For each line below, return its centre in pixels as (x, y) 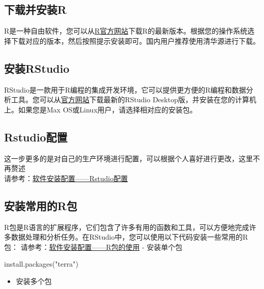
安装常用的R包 (41, 205)
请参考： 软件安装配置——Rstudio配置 (66, 178)
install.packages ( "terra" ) (41, 264)
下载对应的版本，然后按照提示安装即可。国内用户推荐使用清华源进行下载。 (135, 40)
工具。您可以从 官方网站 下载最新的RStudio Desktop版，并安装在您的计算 (130, 99)
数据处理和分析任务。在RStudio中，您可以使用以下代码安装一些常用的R (129, 237)
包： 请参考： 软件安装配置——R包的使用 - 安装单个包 (93, 247)
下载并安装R (36, 9)
